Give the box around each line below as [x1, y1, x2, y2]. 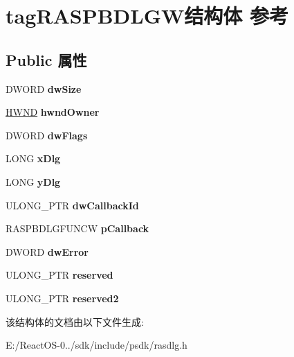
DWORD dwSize [6, 81, 82, 96]
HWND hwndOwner [6, 105, 100, 119]
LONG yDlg [6, 174, 61, 189]
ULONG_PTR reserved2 [6, 290, 119, 305]
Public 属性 [6, 49, 87, 70]
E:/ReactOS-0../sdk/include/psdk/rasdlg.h [6, 338, 187, 352]
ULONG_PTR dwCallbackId [6, 198, 139, 212]
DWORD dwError [6, 244, 89, 259]
